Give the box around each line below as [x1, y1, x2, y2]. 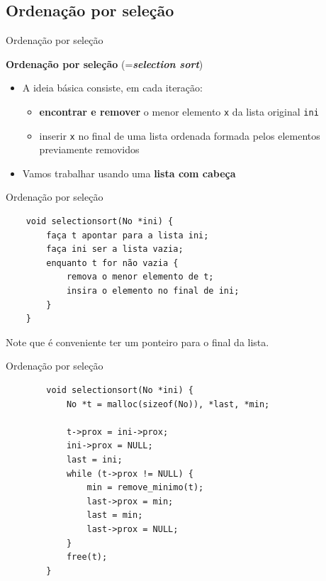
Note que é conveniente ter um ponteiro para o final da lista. [6, 334, 269, 349]
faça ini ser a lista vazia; [46, 244, 184, 255]
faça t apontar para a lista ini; [46, 230, 209, 240]
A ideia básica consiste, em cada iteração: [22, 80, 203, 95]
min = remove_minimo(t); [86, 482, 204, 493]
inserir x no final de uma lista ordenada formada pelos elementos [39, 128, 320, 143]
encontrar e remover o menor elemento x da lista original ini [39, 104, 319, 118]
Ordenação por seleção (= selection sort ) [6, 56, 203, 71]
